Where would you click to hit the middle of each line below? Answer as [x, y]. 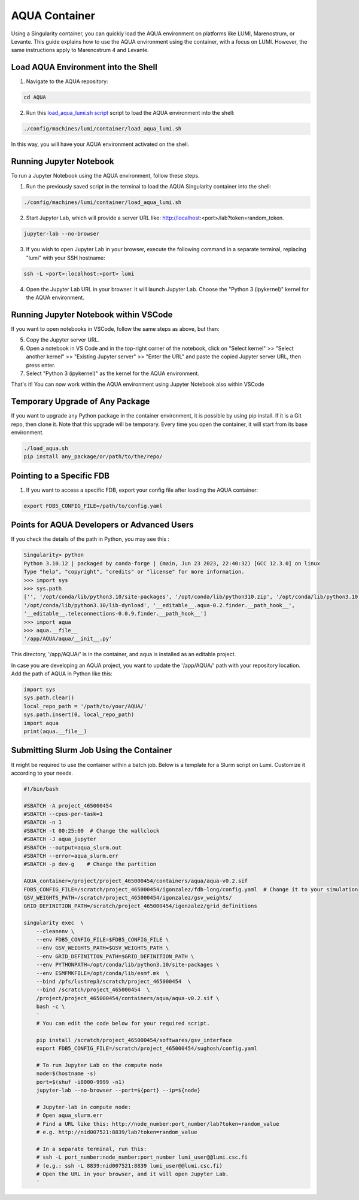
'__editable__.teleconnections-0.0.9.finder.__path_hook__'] [115, 614]
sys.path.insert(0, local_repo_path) [79, 715]
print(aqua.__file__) [55, 732]
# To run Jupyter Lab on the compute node [99, 1065]
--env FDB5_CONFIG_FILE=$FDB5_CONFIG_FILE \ [103, 939]
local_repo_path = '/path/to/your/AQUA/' [85, 706]
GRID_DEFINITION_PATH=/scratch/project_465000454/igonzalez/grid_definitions [140, 906]
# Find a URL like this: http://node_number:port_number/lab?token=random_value [158, 1124]
